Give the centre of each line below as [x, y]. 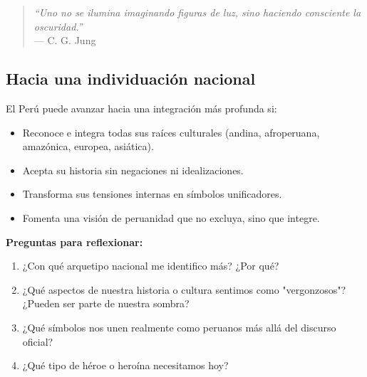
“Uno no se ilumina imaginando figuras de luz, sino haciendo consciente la [197, 12]
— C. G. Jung [65, 40]
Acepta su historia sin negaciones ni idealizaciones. [133, 170]
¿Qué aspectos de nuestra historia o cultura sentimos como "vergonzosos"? [184, 289]
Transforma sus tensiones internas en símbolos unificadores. [152, 194]
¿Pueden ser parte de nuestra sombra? [106, 303]
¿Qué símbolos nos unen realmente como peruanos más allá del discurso [179, 327]
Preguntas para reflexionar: [74, 241]
